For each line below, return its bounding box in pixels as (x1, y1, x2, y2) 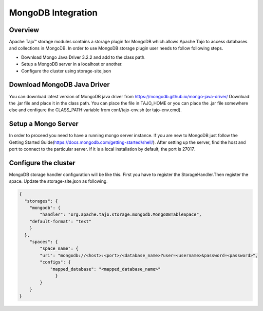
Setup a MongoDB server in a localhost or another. (21, 61, 123, 67)
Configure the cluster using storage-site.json (21, 68, 112, 74)
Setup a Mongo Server (9, 120, 79, 128)
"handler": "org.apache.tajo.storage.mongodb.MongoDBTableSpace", (39, 212, 202, 217)
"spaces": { (29, 239, 58, 245)
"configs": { (39, 259, 71, 265)
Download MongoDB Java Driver (9, 81, 110, 89)
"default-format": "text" (29, 219, 92, 224)
